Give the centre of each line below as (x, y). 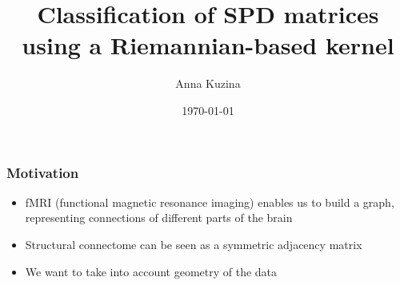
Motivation (43, 172)
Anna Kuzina (208, 83)
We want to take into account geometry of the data (151, 271)
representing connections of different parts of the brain (159, 218)
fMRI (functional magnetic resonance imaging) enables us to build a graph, (210, 202)
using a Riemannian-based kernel (208, 45)
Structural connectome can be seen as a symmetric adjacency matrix (194, 244)
